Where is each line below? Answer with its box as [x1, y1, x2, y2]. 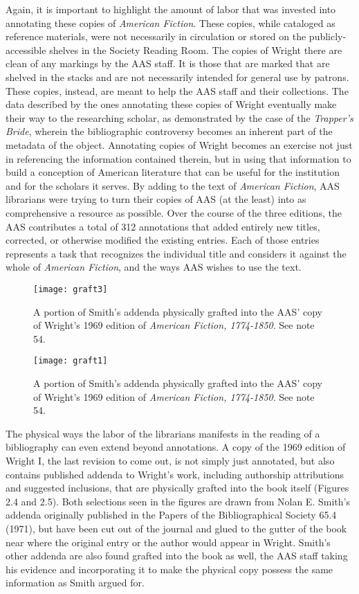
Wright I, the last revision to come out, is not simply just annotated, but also [6, 453, 335, 467]
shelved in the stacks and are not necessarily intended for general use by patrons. [6, 69, 349, 84]
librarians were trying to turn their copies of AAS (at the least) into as [6, 192, 306, 206]
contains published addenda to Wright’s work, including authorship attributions [6, 467, 344, 481]
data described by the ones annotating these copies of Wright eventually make [6, 97, 337, 111]
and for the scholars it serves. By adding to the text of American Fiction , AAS [6, 178, 340, 192]
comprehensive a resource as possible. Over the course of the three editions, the [6, 205, 342, 219]
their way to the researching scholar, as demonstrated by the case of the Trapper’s [6, 110, 353, 125]
